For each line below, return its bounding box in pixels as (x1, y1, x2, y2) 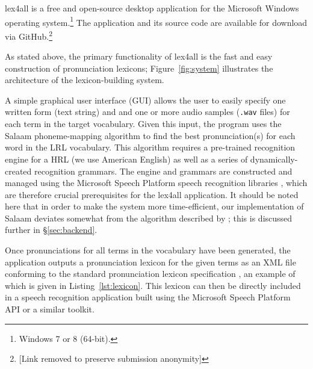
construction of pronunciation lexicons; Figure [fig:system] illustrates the (5, 61, 273, 74)
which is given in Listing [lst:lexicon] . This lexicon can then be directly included (5, 279, 301, 291)
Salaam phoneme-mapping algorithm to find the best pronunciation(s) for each (5, 129, 296, 141)
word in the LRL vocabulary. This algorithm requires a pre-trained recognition (5, 141, 296, 153)
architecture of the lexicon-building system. (5, 73, 164, 86)
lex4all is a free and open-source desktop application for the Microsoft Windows (5, 2, 299, 14)
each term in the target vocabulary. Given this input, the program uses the (5, 117, 282, 130)
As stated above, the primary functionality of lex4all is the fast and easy (5, 50, 273, 63)
